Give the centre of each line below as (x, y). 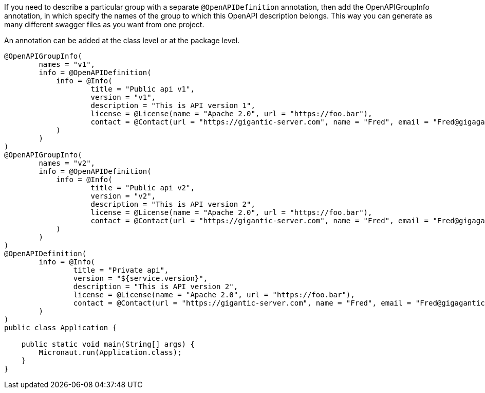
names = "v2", (67, 163)
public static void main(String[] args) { (108, 344)
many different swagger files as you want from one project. (104, 24)
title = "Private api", (121, 270)
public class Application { (61, 328)
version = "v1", (123, 97)
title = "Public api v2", (143, 188)
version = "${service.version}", (141, 278)
